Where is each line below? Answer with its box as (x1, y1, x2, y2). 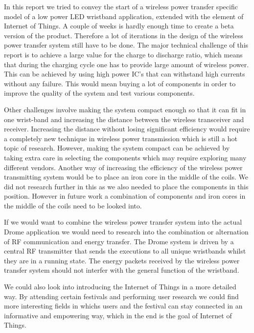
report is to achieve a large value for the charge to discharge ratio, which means (4, 49, 243, 59)
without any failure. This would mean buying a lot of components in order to (4, 78, 236, 88)
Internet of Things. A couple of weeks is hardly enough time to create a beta (4, 21, 234, 31)
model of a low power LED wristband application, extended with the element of (4, 11, 244, 21)
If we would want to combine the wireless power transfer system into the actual (4, 217, 242, 227)
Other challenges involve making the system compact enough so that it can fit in (4, 104, 246, 114)
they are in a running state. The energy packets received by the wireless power (4, 255, 240, 265)
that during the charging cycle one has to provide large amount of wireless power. (4, 59, 249, 69)
